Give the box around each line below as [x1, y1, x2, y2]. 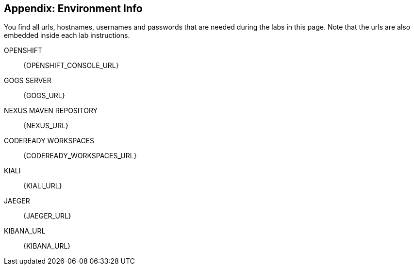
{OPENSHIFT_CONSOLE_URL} [23, 61, 119, 70]
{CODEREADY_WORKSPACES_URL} [23, 151, 137, 160]
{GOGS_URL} [23, 91, 65, 100]
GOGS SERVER [4, 76, 51, 85]
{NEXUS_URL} [23, 121, 69, 130]
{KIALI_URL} [23, 182, 62, 190]
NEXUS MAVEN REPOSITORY [4, 106, 98, 115]
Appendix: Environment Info [4, 2, 143, 15]
